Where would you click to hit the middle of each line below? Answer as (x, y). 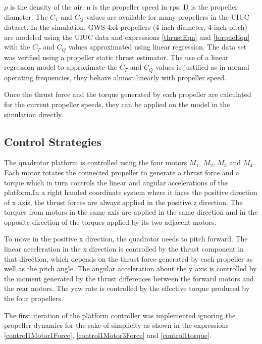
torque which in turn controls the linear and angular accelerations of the (116, 182)
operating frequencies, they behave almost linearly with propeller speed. (115, 77)
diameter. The (26, 16)
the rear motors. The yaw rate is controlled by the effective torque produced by (127, 288)
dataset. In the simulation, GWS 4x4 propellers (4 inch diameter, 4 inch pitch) (126, 27)
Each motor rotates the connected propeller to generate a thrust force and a (122, 172)
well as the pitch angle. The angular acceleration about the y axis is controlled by (130, 268)
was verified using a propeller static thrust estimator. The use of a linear (116, 57)
